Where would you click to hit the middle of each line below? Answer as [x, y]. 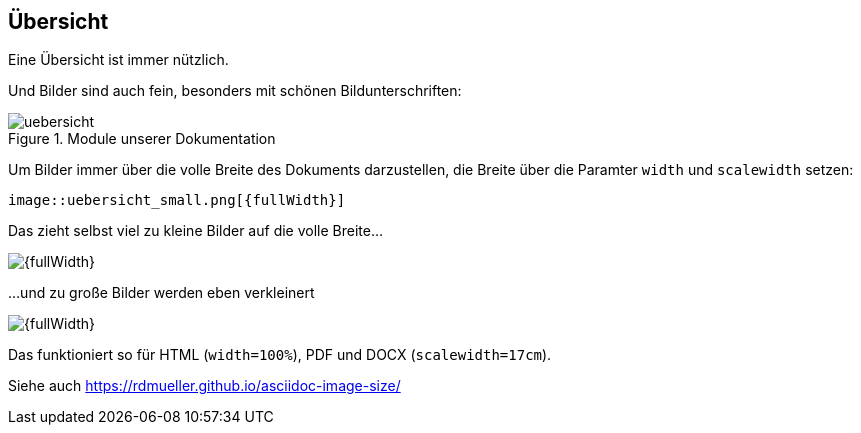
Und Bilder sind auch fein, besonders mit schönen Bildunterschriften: [235, 91]
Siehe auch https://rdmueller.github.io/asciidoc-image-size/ [204, 386]
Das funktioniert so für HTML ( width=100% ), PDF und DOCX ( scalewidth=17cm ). [280, 355]
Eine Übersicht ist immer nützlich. [118, 60]
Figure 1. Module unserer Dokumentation [142, 139]
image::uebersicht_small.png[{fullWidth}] [177, 200]
